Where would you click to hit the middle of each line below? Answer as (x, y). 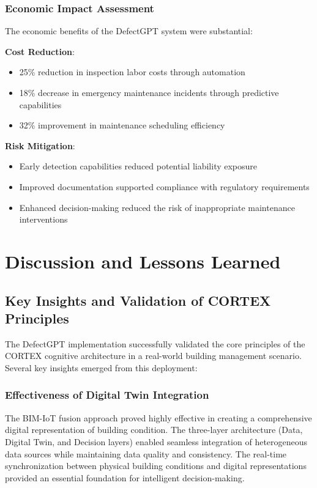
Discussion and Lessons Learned (143, 261)
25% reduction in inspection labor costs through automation (132, 72)
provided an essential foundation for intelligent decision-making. (125, 477)
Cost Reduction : (40, 51)
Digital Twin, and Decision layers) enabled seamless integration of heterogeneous (156, 441)
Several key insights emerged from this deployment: (101, 367)
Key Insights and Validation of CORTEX (138, 300)
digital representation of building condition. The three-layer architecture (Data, (154, 430)
